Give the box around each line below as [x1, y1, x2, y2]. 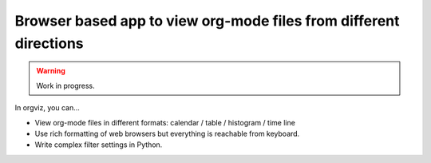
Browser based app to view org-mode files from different [14, 12, 400, 30]
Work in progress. [36, 81, 95, 90]
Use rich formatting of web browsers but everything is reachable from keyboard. [34, 129, 300, 138]
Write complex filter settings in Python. [34, 140, 163, 149]
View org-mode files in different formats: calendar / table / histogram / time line [34, 117, 295, 127]
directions [14, 34, 84, 52]
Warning [36, 66, 65, 76]
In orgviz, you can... [14, 103, 80, 113]
